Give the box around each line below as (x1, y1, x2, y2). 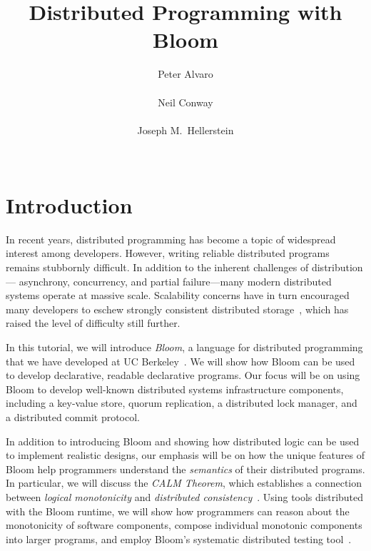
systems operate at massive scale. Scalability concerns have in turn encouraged (6, 288, 350, 303)
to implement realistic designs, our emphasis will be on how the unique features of (6, 448, 365, 462)
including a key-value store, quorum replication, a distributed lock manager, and (6, 395, 357, 410)
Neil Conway (158, 94, 213, 109)
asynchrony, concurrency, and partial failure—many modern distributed (19, 273, 332, 288)
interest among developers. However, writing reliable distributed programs (6, 246, 330, 261)
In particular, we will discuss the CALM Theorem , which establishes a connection (6, 475, 362, 490)
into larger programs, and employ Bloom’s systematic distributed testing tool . (6, 531, 352, 546)
